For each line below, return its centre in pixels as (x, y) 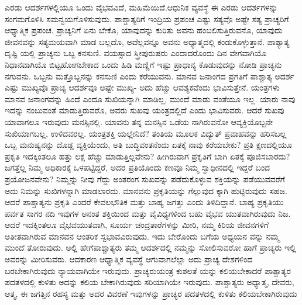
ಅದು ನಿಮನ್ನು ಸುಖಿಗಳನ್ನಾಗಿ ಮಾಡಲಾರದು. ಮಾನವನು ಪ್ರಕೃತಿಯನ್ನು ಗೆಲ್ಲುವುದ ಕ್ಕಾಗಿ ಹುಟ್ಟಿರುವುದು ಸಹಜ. (146, 190)
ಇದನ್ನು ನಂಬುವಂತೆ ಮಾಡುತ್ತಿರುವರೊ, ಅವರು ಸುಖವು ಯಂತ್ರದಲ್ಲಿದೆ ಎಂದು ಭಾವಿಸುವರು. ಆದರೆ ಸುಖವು (145, 110)
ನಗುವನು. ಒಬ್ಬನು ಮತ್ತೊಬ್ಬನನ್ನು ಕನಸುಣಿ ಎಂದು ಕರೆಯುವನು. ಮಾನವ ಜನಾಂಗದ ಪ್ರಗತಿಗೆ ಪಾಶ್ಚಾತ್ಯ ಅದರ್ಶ (150, 76)
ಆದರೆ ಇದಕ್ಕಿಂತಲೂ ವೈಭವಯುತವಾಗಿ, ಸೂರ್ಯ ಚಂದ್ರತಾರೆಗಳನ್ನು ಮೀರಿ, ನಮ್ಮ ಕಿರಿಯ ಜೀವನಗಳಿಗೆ (137, 225)
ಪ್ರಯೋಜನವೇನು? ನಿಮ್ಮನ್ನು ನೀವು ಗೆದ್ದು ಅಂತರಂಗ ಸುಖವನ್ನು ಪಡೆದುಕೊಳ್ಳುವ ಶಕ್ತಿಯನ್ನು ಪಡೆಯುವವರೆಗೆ (145, 179)
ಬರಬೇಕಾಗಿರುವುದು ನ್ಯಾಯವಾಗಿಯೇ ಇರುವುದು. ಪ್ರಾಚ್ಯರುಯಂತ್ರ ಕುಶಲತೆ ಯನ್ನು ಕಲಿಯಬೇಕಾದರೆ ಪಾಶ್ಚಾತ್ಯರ (148, 270)
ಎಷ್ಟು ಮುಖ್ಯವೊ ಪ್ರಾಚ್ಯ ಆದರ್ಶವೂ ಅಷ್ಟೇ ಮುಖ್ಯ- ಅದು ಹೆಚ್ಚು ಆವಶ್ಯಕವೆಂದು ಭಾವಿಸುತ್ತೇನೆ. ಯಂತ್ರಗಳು (142, 87)
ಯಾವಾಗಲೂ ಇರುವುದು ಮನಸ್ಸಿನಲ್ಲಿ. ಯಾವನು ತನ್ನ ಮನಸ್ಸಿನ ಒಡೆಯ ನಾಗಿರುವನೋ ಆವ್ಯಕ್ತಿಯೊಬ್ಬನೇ (139, 121)
